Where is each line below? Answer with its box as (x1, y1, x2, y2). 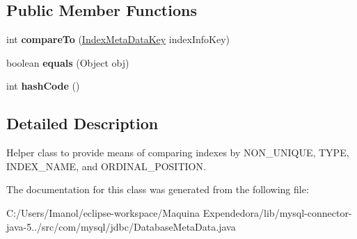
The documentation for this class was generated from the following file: (6, 182, 309, 197)
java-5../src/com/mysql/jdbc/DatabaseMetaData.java (6, 219, 236, 233)
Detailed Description (6, 113, 159, 134)
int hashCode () (6, 79, 80, 93)
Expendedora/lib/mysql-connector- (203, 205, 352, 220)
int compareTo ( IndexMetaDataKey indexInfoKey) (6, 32, 230, 47)
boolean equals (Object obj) (6, 55, 129, 69)
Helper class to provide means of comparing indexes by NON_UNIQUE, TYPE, (6, 145, 349, 160)
